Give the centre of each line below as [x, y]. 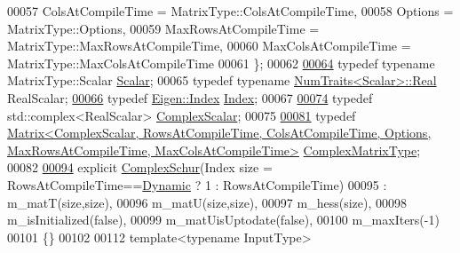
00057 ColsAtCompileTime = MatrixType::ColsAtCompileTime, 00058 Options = [230, 11]
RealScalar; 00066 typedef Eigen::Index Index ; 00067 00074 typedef [190, 97]
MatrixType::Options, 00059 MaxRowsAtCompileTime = [163, 28]
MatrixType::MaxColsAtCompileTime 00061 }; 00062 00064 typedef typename [221, 63]
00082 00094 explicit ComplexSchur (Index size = [140, 167]
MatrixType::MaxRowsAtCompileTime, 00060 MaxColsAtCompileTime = [209, 46]
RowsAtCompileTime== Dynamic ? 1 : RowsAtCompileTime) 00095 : [197, 184]
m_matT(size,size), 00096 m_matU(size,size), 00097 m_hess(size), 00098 [207, 202]
